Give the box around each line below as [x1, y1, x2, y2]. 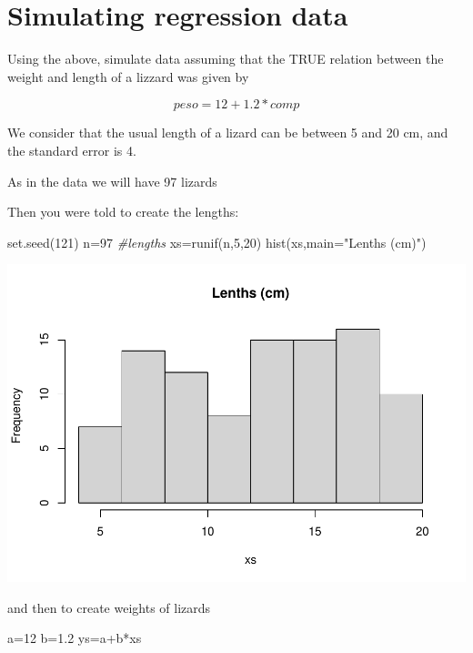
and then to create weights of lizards [7, 597, 211, 617]
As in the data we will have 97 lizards [7, 171, 217, 190]
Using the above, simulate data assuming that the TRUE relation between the [7, 49, 444, 68]
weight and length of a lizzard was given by [7, 66, 249, 86]
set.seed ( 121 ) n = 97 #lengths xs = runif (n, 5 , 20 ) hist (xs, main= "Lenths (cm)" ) [7, 232, 427, 251]
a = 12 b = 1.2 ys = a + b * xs [7, 628, 142, 648]
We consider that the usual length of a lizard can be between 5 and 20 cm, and [7, 123, 448, 142]
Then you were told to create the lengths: [7, 202, 239, 221]
